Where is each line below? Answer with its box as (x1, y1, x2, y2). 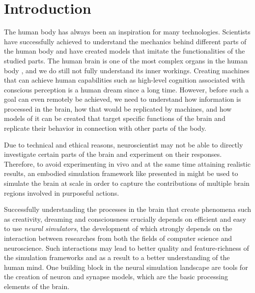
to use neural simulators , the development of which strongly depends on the (4, 223, 232, 234)
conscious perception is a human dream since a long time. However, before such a (4, 84, 249, 94)
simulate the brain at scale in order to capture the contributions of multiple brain (4, 178, 250, 188)
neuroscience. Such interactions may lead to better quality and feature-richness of (4, 242, 249, 253)
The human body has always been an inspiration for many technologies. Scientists (4, 27, 251, 37)
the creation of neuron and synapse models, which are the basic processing (4, 271, 228, 282)
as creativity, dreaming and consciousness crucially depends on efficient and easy (4, 213, 246, 224)
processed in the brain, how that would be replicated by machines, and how (4, 103, 232, 114)
